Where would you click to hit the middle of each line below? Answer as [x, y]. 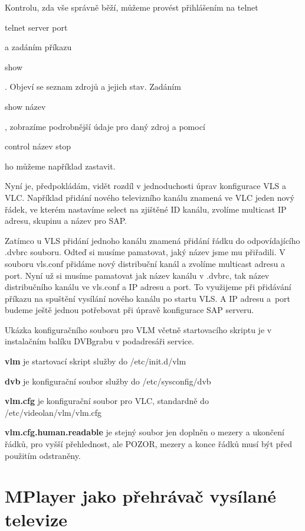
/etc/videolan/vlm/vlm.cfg [53, 412]
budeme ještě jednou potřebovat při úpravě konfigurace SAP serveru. [129, 310]
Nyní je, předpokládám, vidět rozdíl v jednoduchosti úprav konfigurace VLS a [145, 186]
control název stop [38, 146]
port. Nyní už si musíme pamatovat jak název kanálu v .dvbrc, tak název [137, 275]
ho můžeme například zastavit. [60, 166]
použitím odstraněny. [43, 455]
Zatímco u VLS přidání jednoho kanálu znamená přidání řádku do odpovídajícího [152, 240]
